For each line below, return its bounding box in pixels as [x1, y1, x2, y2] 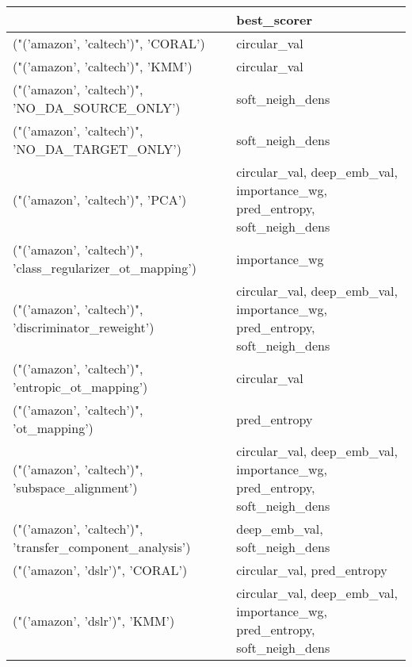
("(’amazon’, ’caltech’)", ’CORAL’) [13, 34, 205, 52]
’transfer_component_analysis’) [13, 538, 191, 556]
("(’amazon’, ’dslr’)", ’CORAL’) [13, 561, 188, 579]
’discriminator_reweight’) [13, 318, 154, 336]
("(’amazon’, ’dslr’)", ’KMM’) [13, 611, 175, 630]
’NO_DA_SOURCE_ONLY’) [13, 98, 181, 117]
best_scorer [236, 10, 312, 29]
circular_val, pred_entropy [236, 561, 387, 579]
